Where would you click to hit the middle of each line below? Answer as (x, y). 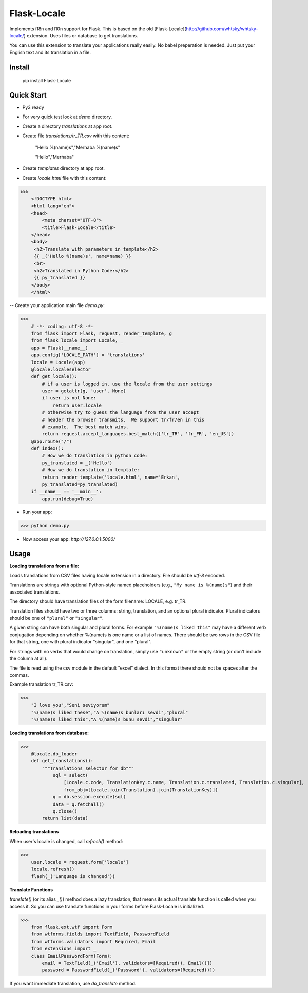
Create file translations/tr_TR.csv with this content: (76, 136)
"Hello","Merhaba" (55, 157)
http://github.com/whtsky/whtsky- (222, 29)
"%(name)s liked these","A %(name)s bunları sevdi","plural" (110, 713)
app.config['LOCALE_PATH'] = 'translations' (88, 355)
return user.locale (77, 405)
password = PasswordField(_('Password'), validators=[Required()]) (129, 970)
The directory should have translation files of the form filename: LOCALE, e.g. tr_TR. (98, 601)
